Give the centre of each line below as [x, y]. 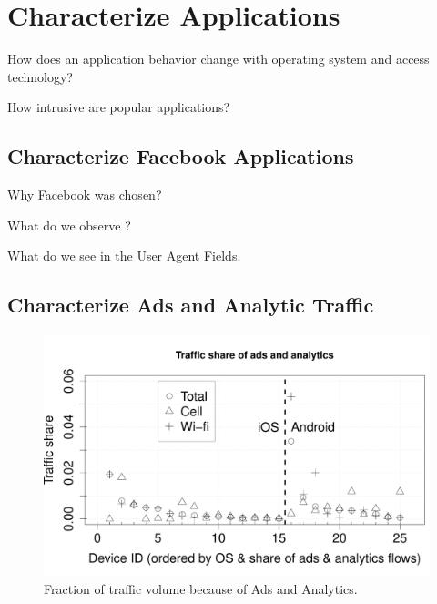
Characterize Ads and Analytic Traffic [191, 305]
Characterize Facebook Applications [181, 156]
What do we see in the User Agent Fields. [124, 256]
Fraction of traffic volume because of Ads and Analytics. [201, 588]
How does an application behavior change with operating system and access [218, 59]
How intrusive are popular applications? [119, 107]
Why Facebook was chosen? [85, 195]
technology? [40, 76]
